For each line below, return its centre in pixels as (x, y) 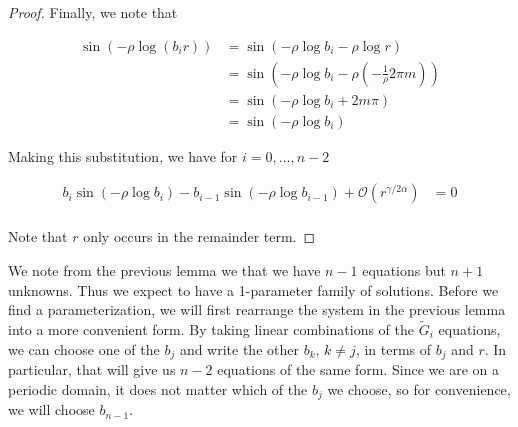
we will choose (51, 409)
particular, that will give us (92, 369)
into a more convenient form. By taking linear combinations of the (211, 328)
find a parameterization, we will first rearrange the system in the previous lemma (257, 309)
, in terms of (393, 348)
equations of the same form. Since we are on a (358, 369)
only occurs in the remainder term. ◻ (199, 236)
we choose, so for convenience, (419, 388)
